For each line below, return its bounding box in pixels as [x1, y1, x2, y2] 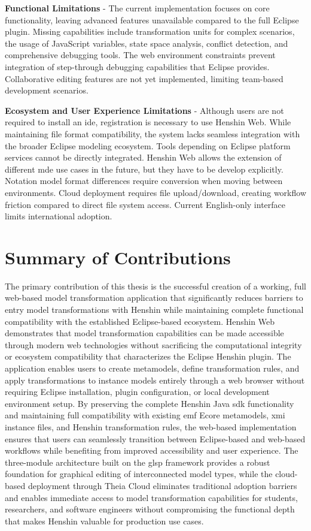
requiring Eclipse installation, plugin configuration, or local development [5, 385, 270, 398]
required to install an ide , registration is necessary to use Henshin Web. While [5, 116, 291, 128]
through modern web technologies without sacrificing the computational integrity [5, 338, 302, 351]
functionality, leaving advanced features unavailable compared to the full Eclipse [5, 13, 299, 26]
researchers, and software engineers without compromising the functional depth [5, 503, 295, 515]
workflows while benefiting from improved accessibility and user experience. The [5, 444, 298, 457]
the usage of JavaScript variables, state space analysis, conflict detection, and [5, 37, 288, 49]
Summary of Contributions [5, 245, 231, 269]
